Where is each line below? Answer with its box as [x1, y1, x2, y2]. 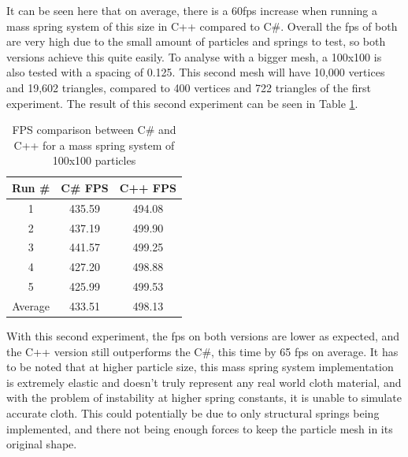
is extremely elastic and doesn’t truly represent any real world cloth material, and [6, 373, 402, 390]
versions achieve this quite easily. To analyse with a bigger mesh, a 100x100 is [6, 48, 382, 65]
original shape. [6, 436, 77, 452]
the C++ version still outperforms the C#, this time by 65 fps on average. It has [6, 343, 399, 359]
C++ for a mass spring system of [13, 136, 175, 153]
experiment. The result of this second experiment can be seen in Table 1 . [6, 95, 358, 111]
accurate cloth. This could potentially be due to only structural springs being [6, 405, 380, 422]
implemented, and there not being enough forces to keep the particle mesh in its [6, 420, 393, 437]
